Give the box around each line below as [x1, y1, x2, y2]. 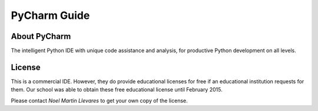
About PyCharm [11, 31, 71, 41]
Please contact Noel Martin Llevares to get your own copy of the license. [11, 97, 188, 104]
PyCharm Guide [11, 9, 90, 22]
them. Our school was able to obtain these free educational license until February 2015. [11, 86, 223, 93]
